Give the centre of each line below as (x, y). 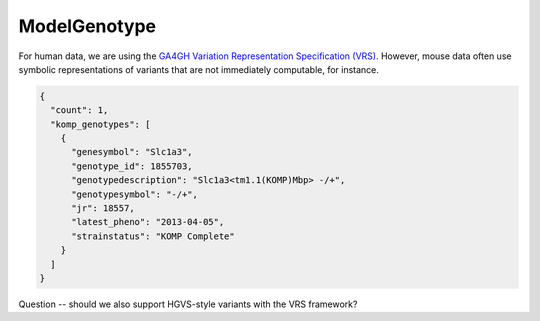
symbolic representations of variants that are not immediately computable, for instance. (199, 69)
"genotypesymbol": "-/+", (135, 194)
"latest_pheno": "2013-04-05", (148, 222)
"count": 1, (79, 110)
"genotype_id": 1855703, (132, 166)
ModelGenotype (87, 26)
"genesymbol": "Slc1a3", (132, 152)
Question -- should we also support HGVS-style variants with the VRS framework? (188, 304)
